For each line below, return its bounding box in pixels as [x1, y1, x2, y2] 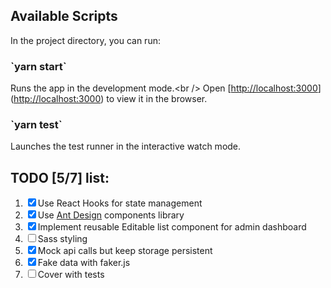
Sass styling [37, 233, 88, 245]
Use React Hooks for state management [37, 197, 203, 209]
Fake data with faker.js [37, 257, 131, 269]
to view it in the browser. [106, 93, 208, 105]
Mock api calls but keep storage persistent [37, 245, 213, 257]
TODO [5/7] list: [10, 169, 110, 186]
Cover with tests [37, 269, 105, 281]
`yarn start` [10, 59, 67, 73]
